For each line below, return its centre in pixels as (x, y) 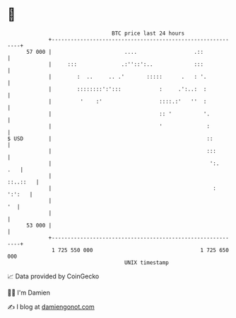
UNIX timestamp (147, 262)
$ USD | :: (110, 138)
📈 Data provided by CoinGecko (53, 276)
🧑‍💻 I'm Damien (29, 293)
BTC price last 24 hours (148, 33)
